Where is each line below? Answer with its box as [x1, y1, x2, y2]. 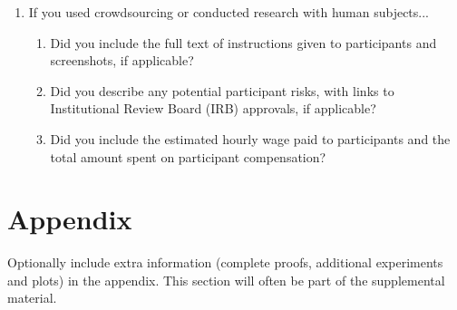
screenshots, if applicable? [50, 51, 194, 70]
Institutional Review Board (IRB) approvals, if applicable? [50, 99, 376, 118]
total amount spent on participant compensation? [50, 147, 326, 166]
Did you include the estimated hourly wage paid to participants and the [50, 129, 451, 148]
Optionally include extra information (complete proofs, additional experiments [7, 253, 443, 272]
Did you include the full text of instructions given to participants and [50, 33, 437, 52]
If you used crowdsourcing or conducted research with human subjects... [28, 3, 429, 21]
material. [7, 288, 57, 307]
